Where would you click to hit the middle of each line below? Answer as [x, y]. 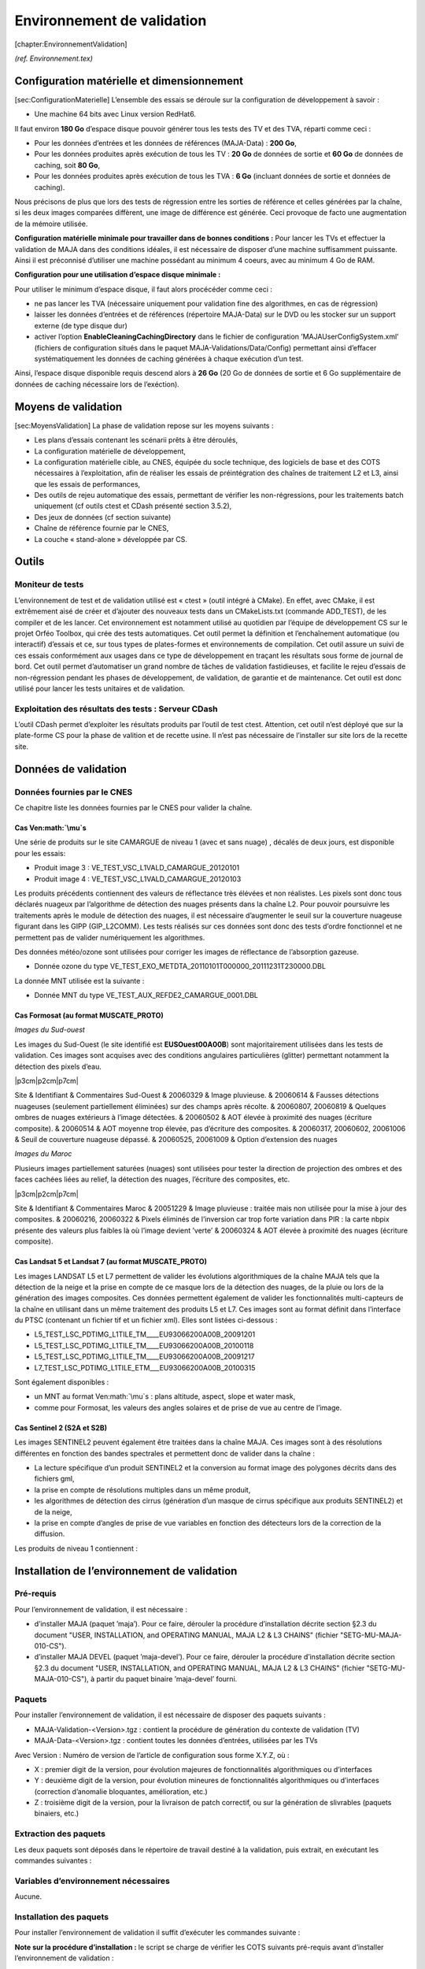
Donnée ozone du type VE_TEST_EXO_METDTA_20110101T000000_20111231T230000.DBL [180, 966]
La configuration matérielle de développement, [110, 451]
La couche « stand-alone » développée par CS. [111, 539]
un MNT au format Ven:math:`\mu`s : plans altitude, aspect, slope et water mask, [165, 1396]
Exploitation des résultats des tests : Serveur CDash [116, 709]
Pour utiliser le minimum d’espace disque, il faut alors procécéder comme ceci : [144, 289]
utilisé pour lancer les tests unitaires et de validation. [100, 688]
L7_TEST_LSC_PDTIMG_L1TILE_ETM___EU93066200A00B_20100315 [145, 1367]
